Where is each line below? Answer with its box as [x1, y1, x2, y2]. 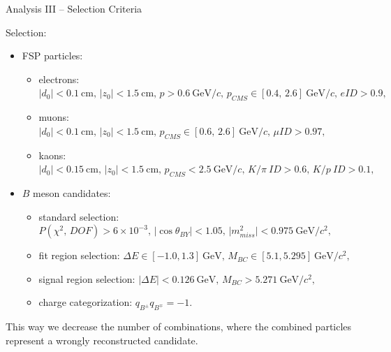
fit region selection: [38, 248, 120, 263]
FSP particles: [22, 48, 83, 63]
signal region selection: [38, 271, 135, 286]
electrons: [38, 71, 80, 86]
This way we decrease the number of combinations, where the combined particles [6, 319, 352, 334]
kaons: [38, 147, 66, 162]
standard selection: [38, 209, 119, 223]
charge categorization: [38, 295, 133, 309]
